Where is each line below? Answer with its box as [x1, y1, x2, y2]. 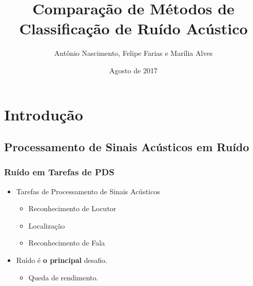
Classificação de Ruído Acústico [19, 18, 248, 39]
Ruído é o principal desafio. [16, 255, 107, 265]
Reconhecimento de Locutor [28, 203, 116, 214]
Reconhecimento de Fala [28, 237, 105, 248]
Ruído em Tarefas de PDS [4, 166, 114, 178]
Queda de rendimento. [28, 272, 99, 282]
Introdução [4, 104, 83, 125]
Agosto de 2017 [109, 65, 158, 75]
